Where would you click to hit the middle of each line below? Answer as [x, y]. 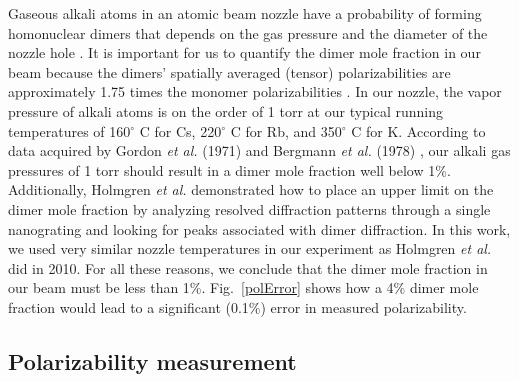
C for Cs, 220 [180, 130]
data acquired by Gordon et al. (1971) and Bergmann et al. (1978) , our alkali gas [259, 150]
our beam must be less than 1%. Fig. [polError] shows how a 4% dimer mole [243, 287]
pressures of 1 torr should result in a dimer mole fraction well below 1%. [229, 169]
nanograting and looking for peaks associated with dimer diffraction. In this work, [259, 228]
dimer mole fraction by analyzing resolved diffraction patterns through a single [249, 208]
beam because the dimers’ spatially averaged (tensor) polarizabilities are [229, 71]
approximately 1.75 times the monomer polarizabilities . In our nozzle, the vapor [255, 91]
